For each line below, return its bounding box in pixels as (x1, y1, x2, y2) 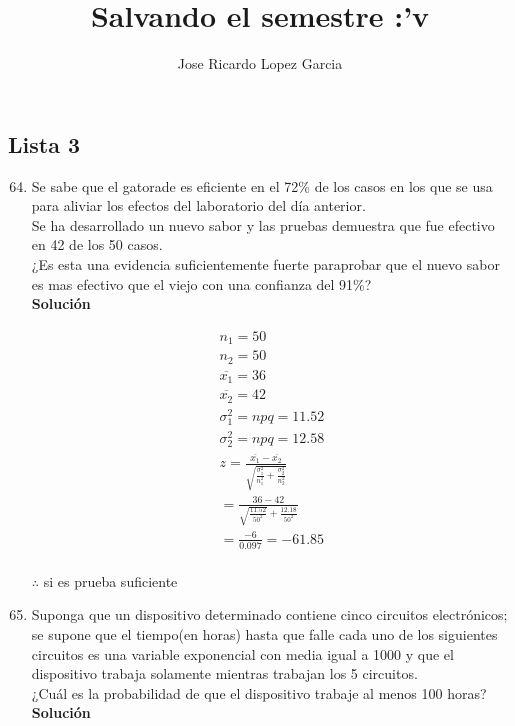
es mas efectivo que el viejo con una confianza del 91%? (31, 273, 372, 294)
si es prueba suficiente (43, 570, 178, 591)
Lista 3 (8, 128, 81, 159)
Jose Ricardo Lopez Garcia (177, 53, 343, 74)
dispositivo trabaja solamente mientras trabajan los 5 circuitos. (31, 663, 418, 684)
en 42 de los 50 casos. (31, 234, 163, 255)
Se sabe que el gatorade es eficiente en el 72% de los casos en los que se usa (31, 175, 493, 196)
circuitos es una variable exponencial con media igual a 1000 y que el (31, 643, 454, 664)
